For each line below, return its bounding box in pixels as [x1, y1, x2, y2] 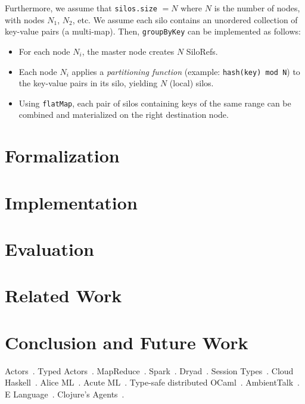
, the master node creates [82, 45, 175, 57]
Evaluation [5, 236, 94, 261]
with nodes [5, 13, 45, 26]
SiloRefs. [186, 45, 218, 57]
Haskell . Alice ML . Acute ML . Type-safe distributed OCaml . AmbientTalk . [5, 376, 300, 389]
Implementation [5, 190, 138, 214]
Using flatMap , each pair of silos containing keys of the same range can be [18, 96, 291, 109]
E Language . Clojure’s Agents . [5, 387, 125, 400]
